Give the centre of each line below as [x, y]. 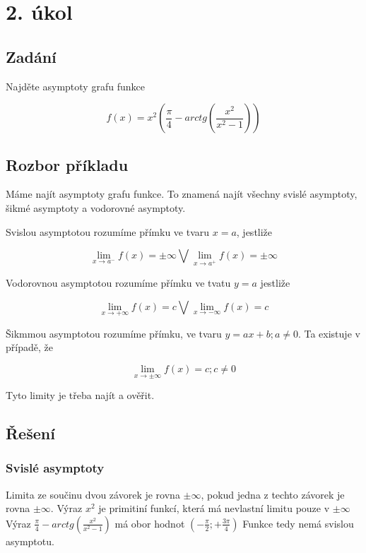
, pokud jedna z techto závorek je [273, 494]
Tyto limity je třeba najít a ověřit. [80, 395]
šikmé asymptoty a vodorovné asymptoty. [96, 207]
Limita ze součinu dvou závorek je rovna [93, 494]
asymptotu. [30, 541]
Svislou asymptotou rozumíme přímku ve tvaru [108, 231]
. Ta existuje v [329, 333]
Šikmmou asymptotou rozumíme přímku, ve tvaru [114, 333]
